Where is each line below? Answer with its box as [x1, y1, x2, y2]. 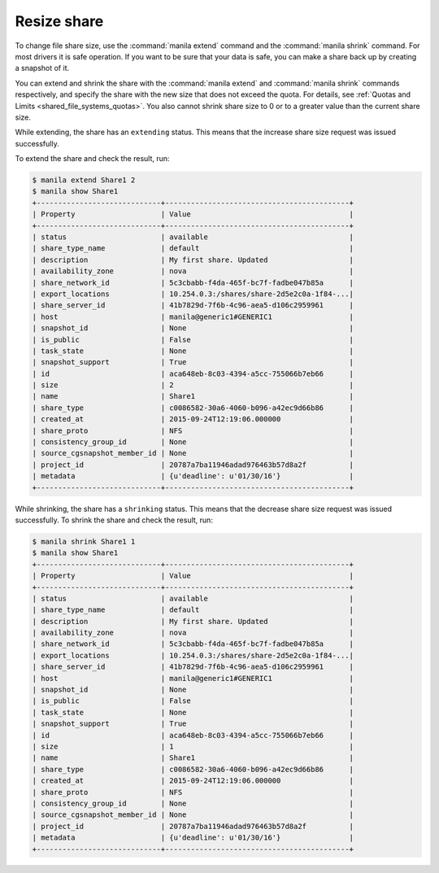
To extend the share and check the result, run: [15, 154, 170, 164]
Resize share [15, 12, 104, 30]
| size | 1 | [32, 741, 354, 751]
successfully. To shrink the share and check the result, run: [15, 515, 213, 525]
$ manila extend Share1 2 [32, 176, 136, 185]
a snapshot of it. [15, 63, 69, 73]
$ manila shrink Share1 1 [32, 537, 136, 546]
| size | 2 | [32, 381, 354, 390]
